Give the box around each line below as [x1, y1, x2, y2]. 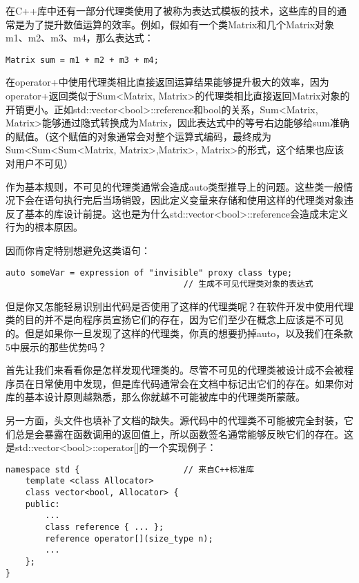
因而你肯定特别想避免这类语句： [6, 242, 151, 257]
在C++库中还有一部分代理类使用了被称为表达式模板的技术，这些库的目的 [6, 3, 337, 17]
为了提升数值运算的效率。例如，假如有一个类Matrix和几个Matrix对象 [24, 17, 335, 31]
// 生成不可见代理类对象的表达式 [183, 279, 313, 289]
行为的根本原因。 [6, 220, 83, 234]
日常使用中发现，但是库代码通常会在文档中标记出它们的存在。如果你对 [34, 376, 353, 390]
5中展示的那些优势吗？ [6, 339, 107, 354]
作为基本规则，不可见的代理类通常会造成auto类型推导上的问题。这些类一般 [6, 179, 344, 193]
